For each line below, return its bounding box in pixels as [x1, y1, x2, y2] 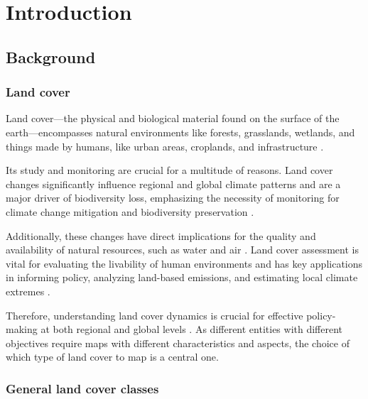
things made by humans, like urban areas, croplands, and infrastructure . [6, 138, 324, 153]
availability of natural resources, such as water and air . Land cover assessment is [6, 242, 359, 257]
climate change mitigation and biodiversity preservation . [6, 204, 254, 219]
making [6, 322, 38, 337]
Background [6, 45, 96, 67]
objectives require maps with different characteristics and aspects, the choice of [6, 335, 350, 350]
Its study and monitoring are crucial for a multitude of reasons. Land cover [6, 163, 333, 177]
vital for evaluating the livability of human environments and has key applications [6, 256, 363, 270]
